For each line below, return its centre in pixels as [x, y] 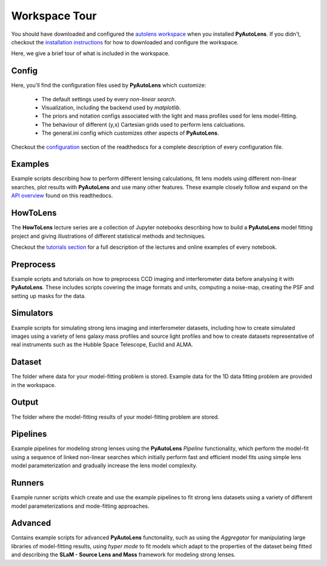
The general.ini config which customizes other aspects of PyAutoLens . [130, 133]
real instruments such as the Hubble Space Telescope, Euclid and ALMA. [102, 345]
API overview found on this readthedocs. [62, 196]
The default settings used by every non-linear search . [109, 99]
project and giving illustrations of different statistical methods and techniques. [108, 236]
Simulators [32, 313]
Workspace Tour [54, 16]
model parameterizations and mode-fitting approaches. [80, 506]
